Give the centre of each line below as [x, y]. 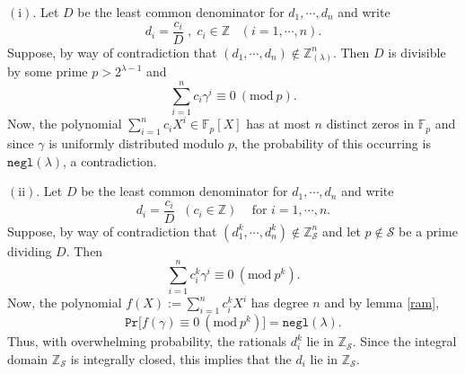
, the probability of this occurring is [333, 142]
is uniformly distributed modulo [136, 142]
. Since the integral [404, 341]
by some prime [48, 71]
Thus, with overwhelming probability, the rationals [147, 341]
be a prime [428, 231]
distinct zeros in [370, 124]
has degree [280, 303]
